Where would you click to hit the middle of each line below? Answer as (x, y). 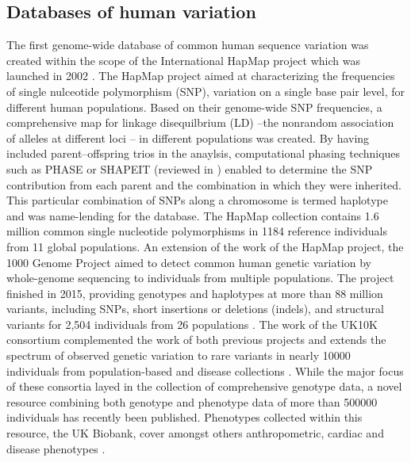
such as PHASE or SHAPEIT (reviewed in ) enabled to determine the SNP (190, 168)
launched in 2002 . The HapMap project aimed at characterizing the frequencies (201, 76)
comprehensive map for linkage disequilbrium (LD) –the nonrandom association (200, 122)
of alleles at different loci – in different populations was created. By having (188, 137)
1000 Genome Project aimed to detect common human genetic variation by (189, 262)
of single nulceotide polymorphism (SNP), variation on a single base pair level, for (205, 91)
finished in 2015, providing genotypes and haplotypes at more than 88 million (195, 293)
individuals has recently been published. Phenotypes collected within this (184, 417)
